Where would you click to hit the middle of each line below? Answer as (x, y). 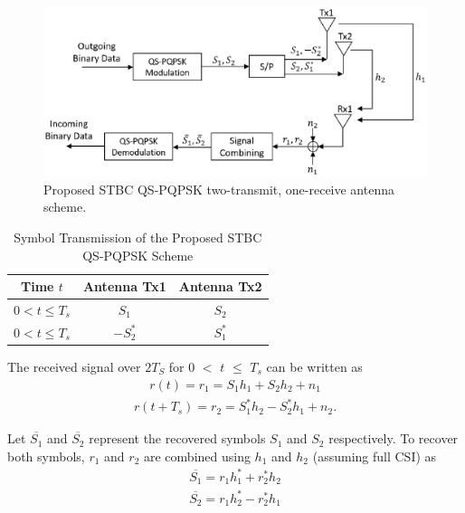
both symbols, (46, 456)
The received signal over (74, 366)
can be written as (314, 366)
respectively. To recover (394, 438)
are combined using (197, 456)
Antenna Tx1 (124, 286)
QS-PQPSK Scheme (138, 255)
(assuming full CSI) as (375, 456)
